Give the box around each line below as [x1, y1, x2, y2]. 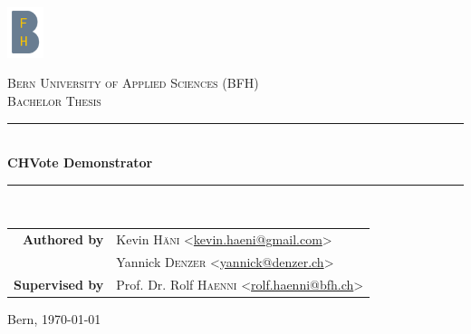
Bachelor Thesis [7, 91, 101, 110]
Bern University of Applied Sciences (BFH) [7, 73, 259, 92]
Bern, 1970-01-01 [7, 309, 101, 328]
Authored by [23, 230, 104, 249]
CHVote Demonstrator [7, 153, 153, 172]
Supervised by [14, 274, 104, 293]
